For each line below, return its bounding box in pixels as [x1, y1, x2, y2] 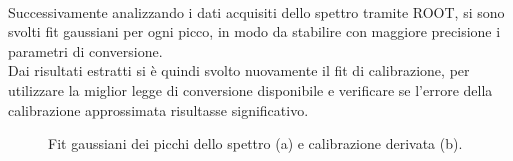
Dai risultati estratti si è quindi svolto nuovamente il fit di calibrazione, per [8, 60, 470, 81]
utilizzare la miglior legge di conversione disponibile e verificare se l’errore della [8, 79, 493, 100]
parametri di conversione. [8, 40, 163, 61]
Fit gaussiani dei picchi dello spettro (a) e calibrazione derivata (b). [48, 133, 463, 154]
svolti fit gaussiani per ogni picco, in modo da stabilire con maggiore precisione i [8, 21, 501, 42]
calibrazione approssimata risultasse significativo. [8, 99, 309, 120]
